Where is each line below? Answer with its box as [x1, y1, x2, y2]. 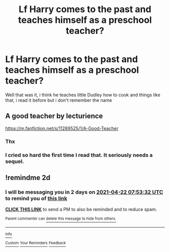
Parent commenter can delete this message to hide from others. [5, 216, 116, 221]
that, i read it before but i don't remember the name [5, 97, 112, 103]
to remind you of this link [5, 195, 67, 202]
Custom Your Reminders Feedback [5, 240, 66, 245]
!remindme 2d [5, 173, 51, 182]
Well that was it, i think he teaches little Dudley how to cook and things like [5, 92, 160, 98]
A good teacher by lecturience [5, 112, 103, 120]
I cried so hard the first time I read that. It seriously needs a [5, 151, 153, 158]
